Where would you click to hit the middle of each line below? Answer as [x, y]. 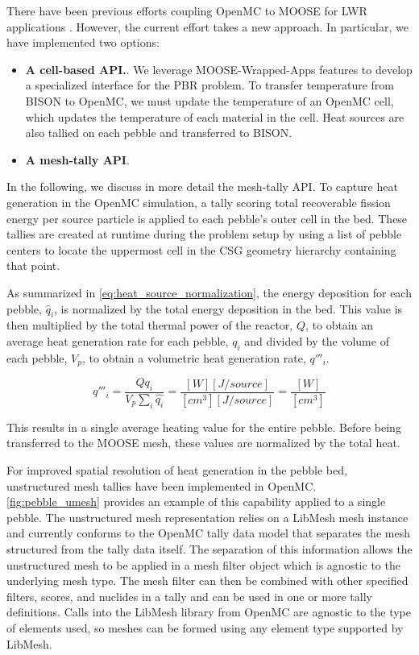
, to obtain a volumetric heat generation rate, [194, 357]
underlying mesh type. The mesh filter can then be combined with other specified [207, 580]
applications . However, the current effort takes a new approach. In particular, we [207, 26]
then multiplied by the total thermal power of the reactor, [150, 325]
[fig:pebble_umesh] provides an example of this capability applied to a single [196, 502]
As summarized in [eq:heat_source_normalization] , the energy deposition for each [209, 292]
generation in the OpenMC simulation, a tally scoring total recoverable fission [199, 202]
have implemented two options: [83, 42]
